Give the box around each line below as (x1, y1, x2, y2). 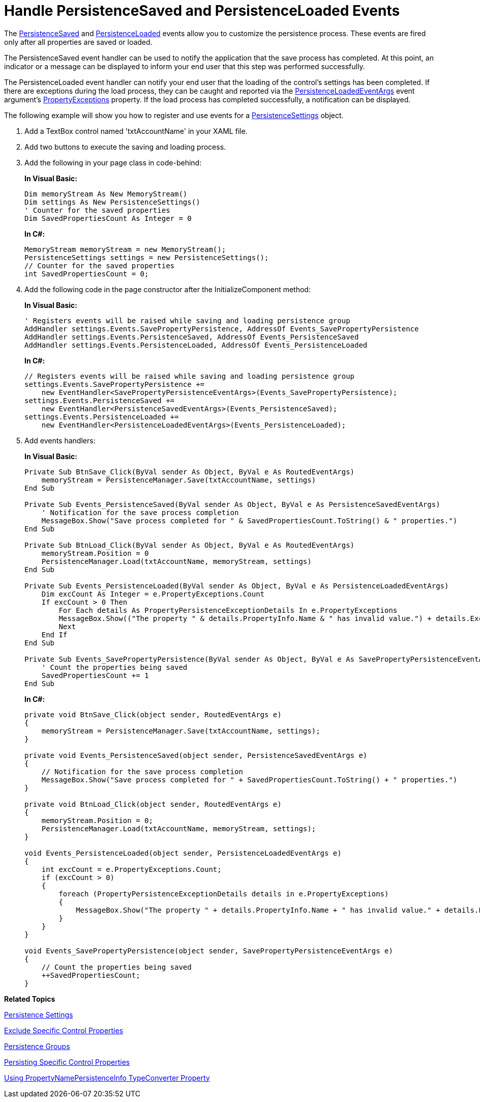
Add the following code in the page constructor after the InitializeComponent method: (24, 285, 311, 294)
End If (41, 630, 68, 639)
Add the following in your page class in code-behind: (24, 158, 202, 167)
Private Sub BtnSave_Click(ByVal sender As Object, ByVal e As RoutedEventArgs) (24, 467, 355, 476)
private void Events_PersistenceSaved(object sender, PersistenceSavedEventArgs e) (24, 751, 368, 759)
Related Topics (4, 994, 55, 1003)
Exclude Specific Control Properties (4, 1026, 124, 1035)
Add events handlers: (24, 436, 96, 445)
